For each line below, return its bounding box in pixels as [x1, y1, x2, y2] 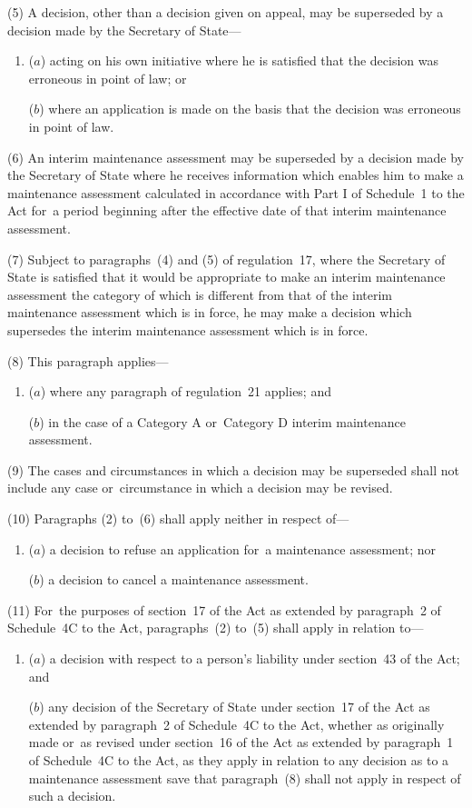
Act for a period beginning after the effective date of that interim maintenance [7, 201, 447, 220]
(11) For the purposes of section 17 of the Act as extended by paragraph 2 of [7, 600, 441, 619]
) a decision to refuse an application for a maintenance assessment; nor [40, 539, 436, 558]
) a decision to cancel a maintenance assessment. [39, 570, 309, 589]
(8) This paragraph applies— [7, 351, 169, 370]
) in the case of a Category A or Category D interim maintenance [39, 412, 406, 431]
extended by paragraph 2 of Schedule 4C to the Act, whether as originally [28, 714, 445, 733]
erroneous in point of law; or [28, 68, 187, 87]
